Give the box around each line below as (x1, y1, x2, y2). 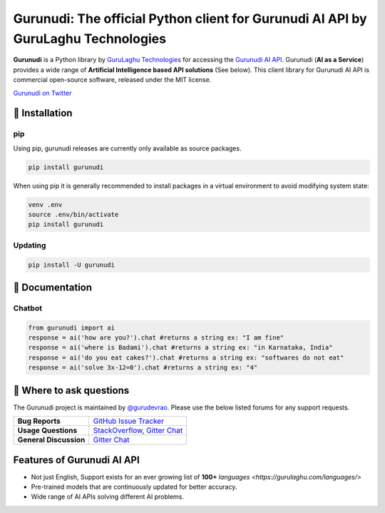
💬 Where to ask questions (13, 384, 130, 396)
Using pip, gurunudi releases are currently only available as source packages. (13, 143, 242, 153)
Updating (13, 240, 46, 250)
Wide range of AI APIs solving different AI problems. (31, 492, 185, 501)
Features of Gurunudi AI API (13, 454, 140, 466)
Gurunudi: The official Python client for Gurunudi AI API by (13, 11, 367, 26)
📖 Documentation (13, 281, 93, 293)
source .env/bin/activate (28, 210, 119, 219)
